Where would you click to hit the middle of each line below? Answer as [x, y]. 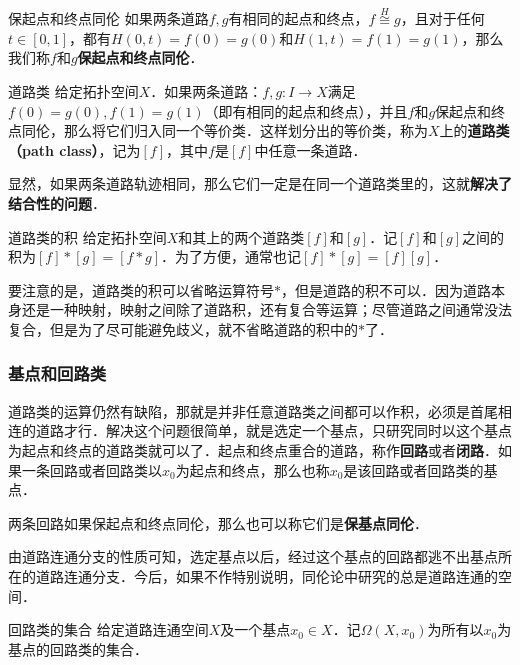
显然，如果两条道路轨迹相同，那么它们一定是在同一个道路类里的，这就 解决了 [260, 183]
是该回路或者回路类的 [413, 469]
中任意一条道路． [310, 149]
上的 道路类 [474, 130]
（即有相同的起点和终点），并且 [306, 110]
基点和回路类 [57, 373]
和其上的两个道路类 [241, 236]
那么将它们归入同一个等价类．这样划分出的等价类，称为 [245, 130]
